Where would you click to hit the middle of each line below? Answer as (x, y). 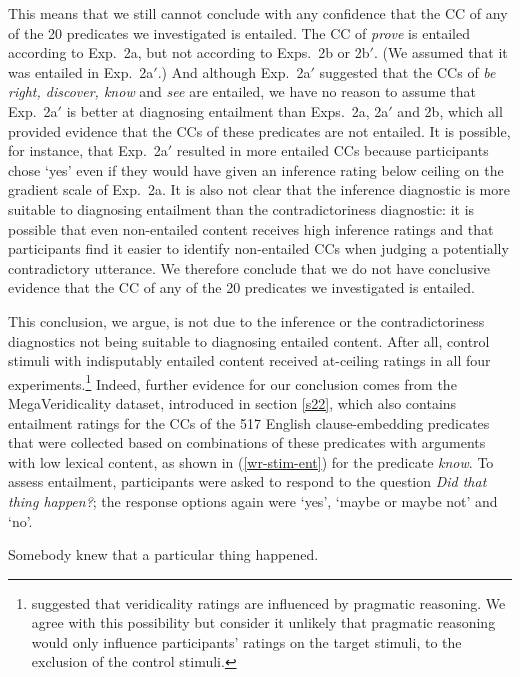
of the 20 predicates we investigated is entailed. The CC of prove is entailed (239, 32)
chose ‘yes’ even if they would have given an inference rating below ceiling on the (256, 169)
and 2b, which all (450, 110)
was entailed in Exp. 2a (81, 71)
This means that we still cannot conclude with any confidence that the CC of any (258, 13)
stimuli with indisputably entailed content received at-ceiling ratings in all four (249, 360)
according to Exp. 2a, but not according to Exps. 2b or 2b (189, 52)
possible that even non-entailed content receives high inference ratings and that (251, 228)
